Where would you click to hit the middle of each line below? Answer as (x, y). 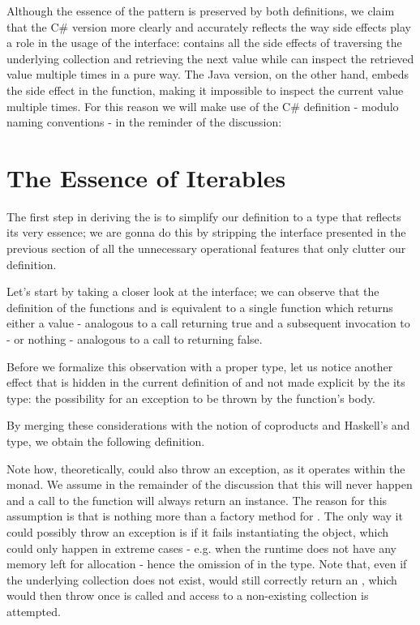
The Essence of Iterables (146, 177)
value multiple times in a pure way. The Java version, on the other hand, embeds (208, 74)
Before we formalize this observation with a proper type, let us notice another (200, 366)
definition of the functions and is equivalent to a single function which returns (200, 307)
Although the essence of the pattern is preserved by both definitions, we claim (201, 11)
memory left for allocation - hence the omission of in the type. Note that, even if (207, 564)
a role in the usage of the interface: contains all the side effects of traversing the (204, 43)
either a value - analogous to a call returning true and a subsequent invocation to (208, 323)
